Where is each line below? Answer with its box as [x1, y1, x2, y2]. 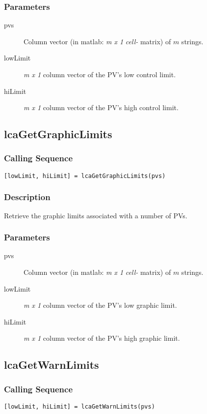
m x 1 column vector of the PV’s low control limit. [24, 69, 176, 79]
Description [4, 191, 51, 203]
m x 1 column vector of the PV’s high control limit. [24, 102, 179, 113]
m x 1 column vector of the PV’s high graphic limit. [24, 333, 180, 343]
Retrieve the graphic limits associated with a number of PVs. [4, 210, 187, 220]
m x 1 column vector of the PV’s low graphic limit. [24, 300, 177, 310]
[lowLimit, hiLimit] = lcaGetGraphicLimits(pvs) [4, 172, 166, 179]
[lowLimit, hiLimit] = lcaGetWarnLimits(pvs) [4, 403, 155, 411]
